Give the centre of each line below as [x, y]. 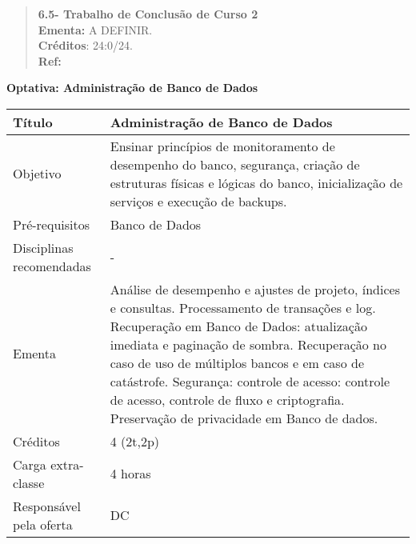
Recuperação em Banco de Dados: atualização [238, 326]
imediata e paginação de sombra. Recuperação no [248, 344]
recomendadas [52, 266]
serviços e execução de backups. [198, 201]
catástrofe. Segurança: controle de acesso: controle [250, 381]
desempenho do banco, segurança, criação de [235, 164]
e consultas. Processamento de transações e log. [243, 307]
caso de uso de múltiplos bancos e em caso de [237, 362]
